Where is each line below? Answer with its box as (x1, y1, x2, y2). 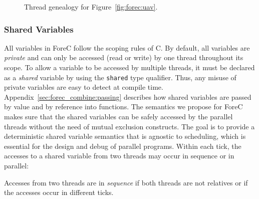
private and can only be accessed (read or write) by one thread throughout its (4, 52, 243, 63)
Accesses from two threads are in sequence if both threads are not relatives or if (4, 177, 248, 187)
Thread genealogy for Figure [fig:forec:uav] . (24, 2, 158, 12)
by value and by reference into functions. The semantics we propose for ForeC (4, 101, 243, 112)
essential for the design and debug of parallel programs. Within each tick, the (4, 140, 241, 151)
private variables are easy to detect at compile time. (4, 82, 163, 92)
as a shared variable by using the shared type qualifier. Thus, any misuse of (4, 72, 236, 82)
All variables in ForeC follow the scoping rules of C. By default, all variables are (4, 42, 250, 53)
